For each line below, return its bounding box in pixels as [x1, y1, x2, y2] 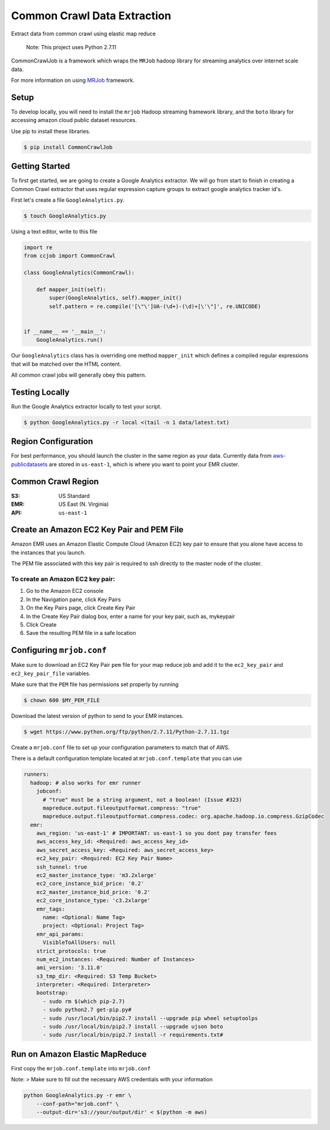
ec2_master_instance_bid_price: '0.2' [36, 889, 151, 895]
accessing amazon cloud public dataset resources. [11, 117, 137, 124]
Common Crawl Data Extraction [11, 9, 172, 22]
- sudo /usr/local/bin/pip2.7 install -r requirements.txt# [43, 1031, 223, 1039]
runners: [23, 771, 50, 778]
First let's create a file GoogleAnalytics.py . [11, 196, 125, 204]
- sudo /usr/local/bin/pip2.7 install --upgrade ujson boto [43, 1023, 223, 1030]
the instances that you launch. [11, 548, 86, 556]
